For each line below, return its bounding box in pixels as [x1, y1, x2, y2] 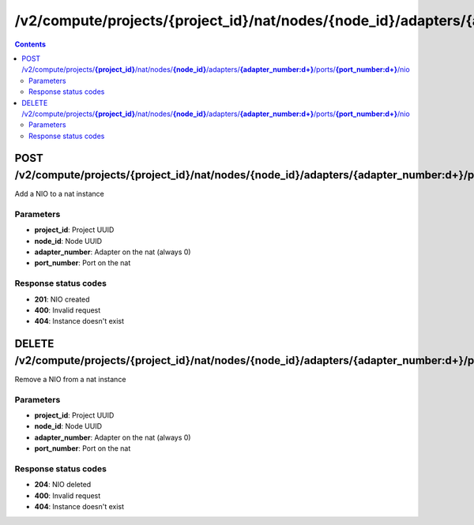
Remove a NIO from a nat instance [14, 374, 126, 384]
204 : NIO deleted [34, 480, 92, 489]
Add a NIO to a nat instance [14, 189, 104, 199]
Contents [14, 39, 47, 49]
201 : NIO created [34, 294, 90, 304]
